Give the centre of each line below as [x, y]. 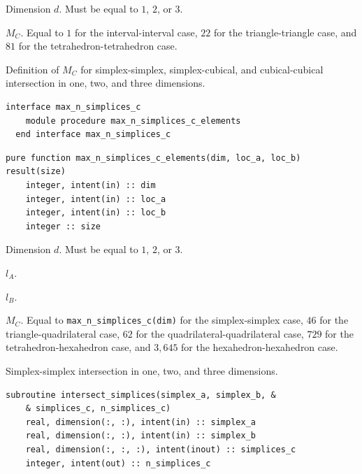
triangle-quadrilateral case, [63, 333]
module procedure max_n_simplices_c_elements [133, 121]
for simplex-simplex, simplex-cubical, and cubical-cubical [202, 69]
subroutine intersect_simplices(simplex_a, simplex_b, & [141, 395]
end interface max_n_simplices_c [93, 135]
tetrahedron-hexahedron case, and [78, 347]
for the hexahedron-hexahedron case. [260, 347]
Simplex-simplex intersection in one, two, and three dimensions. [142, 370]
